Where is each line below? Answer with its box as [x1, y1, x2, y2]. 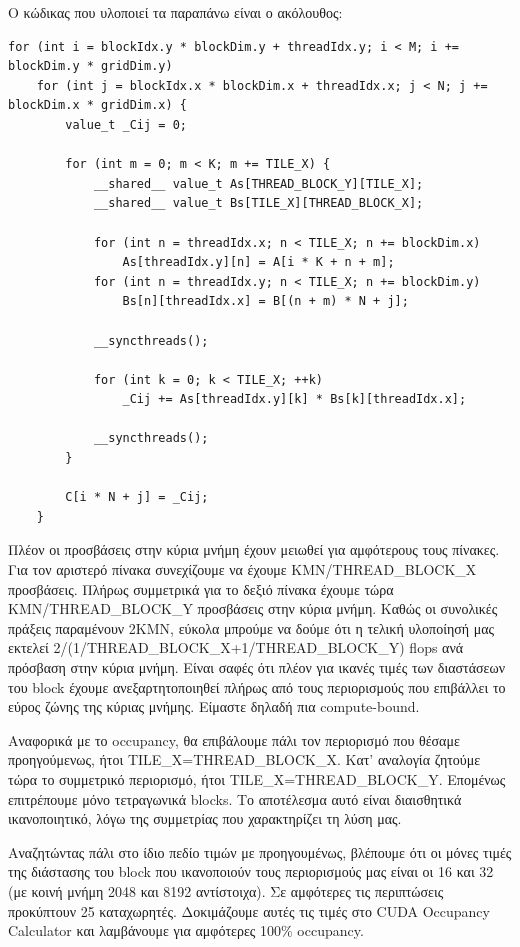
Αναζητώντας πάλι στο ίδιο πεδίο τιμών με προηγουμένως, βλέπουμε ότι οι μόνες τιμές [8, 841, 512, 862]
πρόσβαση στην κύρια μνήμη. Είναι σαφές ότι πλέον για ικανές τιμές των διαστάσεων [8, 657, 505, 677]
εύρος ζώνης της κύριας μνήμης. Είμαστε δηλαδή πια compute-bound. [8, 696, 420, 717]
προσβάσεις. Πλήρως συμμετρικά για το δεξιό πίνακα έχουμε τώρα [8, 578, 394, 599]
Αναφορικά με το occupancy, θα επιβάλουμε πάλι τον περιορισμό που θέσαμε [8, 729, 460, 750]
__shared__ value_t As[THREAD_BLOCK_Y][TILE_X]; [93, 176, 424, 191]
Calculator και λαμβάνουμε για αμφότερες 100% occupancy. [8, 920, 364, 941]
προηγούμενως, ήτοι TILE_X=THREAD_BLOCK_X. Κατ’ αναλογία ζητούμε [8, 749, 481, 770]
